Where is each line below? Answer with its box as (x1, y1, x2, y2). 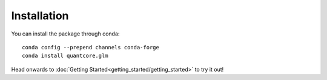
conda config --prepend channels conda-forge (22, 44, 160, 51)
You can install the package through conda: (11, 30, 120, 37)
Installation (11, 9, 69, 22)
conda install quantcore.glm (22, 52, 108, 60)
